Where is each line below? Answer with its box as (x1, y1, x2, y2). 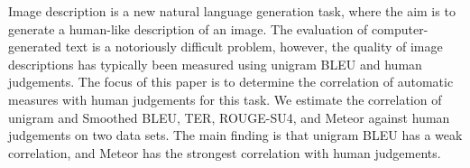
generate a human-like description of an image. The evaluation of (8, 19, 368, 38)
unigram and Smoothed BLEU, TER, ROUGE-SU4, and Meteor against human (8, 107, 450, 126)
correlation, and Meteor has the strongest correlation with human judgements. (8, 143, 441, 162)
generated (8, 37, 62, 56)
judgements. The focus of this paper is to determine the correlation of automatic (8, 72, 454, 91)
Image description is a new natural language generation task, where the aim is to (8, 2, 456, 20)
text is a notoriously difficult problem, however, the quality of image (65, 37, 443, 56)
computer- (372, 19, 429, 38)
